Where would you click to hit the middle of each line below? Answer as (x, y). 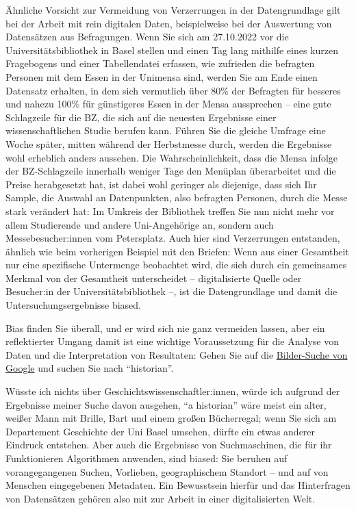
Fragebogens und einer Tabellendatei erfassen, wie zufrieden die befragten (160, 63)
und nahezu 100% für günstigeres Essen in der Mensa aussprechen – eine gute (168, 104)
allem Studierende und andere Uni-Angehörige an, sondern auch (140, 224)
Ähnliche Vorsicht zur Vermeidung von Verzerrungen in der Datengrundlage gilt (173, 10)
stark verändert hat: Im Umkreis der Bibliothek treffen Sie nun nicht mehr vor (170, 211)
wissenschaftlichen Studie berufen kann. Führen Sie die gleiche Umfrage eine (166, 130)
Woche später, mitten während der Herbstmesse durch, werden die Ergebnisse (169, 143)
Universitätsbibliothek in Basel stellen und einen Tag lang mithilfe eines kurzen (172, 50)
